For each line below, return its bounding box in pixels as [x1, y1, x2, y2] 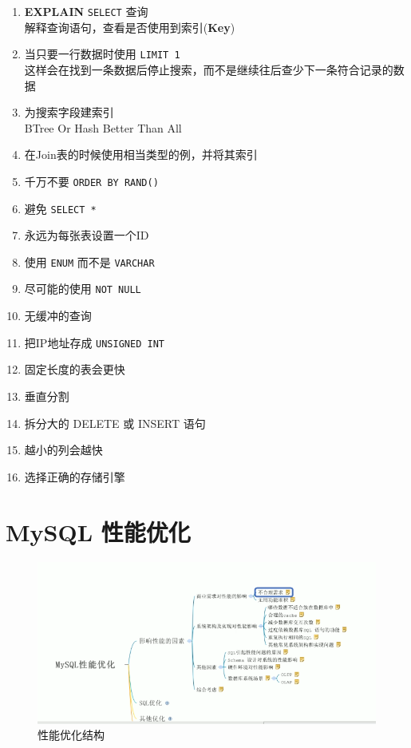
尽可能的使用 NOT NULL [24, 280, 141, 297]
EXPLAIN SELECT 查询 [24, 3, 148, 19]
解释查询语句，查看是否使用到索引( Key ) [24, 18, 235, 35]
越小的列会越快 [24, 441, 103, 458]
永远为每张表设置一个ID [24, 227, 149, 243]
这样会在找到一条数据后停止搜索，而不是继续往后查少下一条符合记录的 [24, 61, 393, 77]
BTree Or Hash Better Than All [24, 119, 182, 136]
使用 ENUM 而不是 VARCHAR [24, 253, 155, 270]
